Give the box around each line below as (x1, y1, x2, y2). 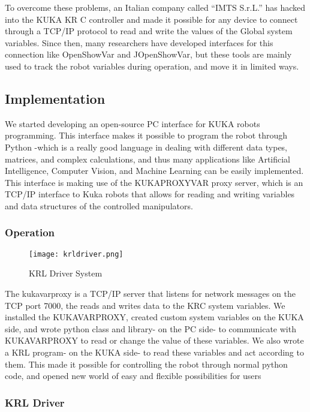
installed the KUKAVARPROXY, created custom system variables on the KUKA (5, 311, 304, 323)
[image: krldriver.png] (29, 249, 124, 258)
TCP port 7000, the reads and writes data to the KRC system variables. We (5, 299, 285, 311)
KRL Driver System (29, 267, 103, 279)
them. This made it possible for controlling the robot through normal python (5, 357, 288, 370)
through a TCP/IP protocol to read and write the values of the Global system (5, 25, 293, 37)
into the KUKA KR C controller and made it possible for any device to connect (5, 13, 298, 25)
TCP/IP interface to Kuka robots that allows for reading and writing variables (5, 188, 295, 200)
